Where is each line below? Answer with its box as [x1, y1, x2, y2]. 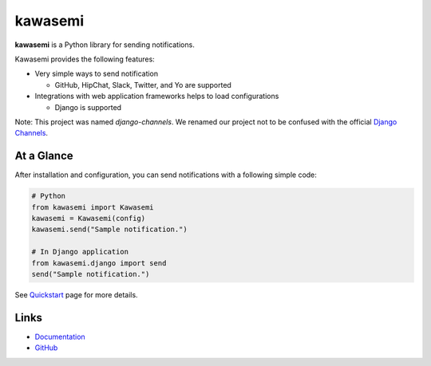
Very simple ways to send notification [34, 69, 159, 79]
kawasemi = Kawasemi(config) [31, 214, 146, 222]
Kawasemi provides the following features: [14, 54, 155, 64]
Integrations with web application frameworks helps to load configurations [34, 92, 279, 101]
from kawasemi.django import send [31, 258, 167, 267]
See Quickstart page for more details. [14, 289, 139, 299]
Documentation [34, 332, 85, 341]
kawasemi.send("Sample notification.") [31, 225, 188, 234]
